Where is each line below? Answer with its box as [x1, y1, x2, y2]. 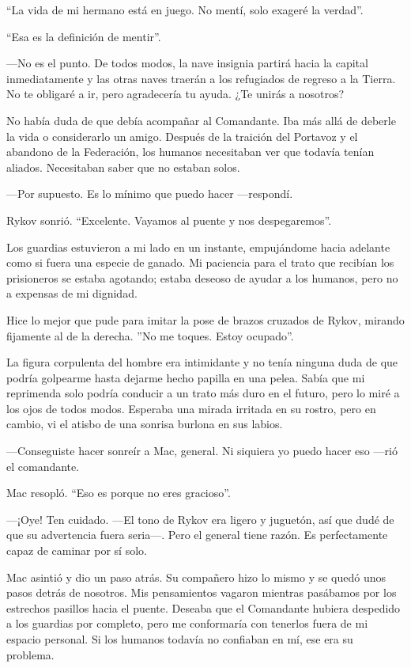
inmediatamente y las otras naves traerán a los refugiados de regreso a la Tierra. [6, 70, 396, 86]
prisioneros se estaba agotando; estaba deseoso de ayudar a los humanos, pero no [6, 269, 398, 286]
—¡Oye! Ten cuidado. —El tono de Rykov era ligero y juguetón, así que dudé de [6, 510, 394, 527]
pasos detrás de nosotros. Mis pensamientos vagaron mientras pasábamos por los [6, 584, 397, 601]
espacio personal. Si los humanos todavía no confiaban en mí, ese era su [6, 631, 353, 647]
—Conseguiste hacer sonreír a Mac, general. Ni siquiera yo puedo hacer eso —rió [6, 442, 398, 459]
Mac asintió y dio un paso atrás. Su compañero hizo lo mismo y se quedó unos [6, 568, 386, 585]
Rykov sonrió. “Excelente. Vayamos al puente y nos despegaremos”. [6, 211, 332, 228]
